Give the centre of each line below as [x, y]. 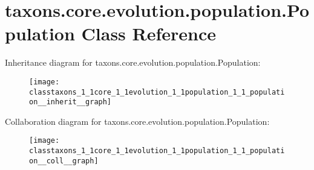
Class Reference [149, 33]
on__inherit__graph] [70, 102]
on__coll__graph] [64, 161]
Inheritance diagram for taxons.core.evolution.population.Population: [133, 62]
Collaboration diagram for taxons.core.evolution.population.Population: [137, 121]
